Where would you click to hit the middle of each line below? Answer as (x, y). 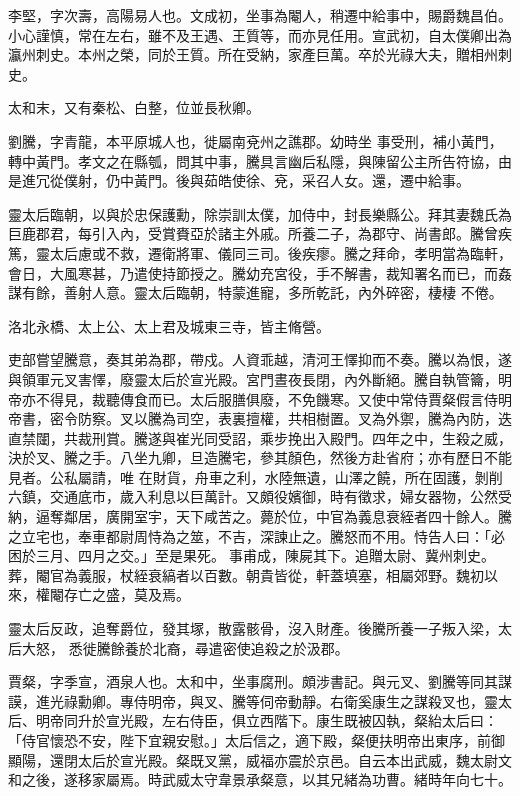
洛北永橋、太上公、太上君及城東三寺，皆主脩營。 (169, 325)
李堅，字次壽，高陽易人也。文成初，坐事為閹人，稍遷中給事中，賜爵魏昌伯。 (260, 15)
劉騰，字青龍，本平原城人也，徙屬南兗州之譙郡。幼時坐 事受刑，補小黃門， (255, 140)
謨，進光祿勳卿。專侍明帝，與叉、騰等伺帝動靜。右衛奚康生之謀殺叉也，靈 (253, 700)
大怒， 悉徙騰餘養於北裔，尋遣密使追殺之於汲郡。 (185, 647)
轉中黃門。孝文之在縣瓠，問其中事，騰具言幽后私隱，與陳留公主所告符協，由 (260, 160)
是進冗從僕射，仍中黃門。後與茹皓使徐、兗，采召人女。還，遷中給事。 (239, 180)
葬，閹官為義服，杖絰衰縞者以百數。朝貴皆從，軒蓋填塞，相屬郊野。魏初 (246, 574)
